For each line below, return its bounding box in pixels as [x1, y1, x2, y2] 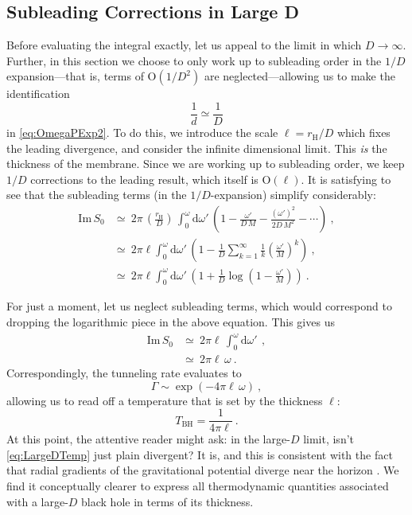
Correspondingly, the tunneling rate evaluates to [6, 364, 242, 380]
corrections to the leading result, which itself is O [30, 170, 271, 187]
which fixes [336, 124, 391, 141]
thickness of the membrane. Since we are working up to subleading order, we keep [6, 155, 405, 172]
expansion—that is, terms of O [6, 68, 157, 84]
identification [6, 85, 70, 102]
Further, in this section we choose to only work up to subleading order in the [6, 52, 382, 68]
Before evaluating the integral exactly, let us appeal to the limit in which [6, 37, 362, 53]
